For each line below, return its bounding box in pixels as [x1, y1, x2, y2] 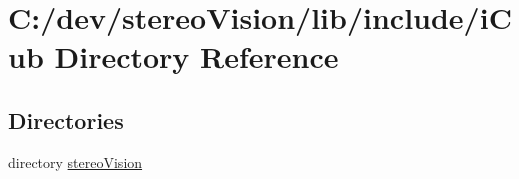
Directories [8, 104, 124, 135]
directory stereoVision [8, 151, 143, 172]
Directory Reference [54, 36, 339, 77]
